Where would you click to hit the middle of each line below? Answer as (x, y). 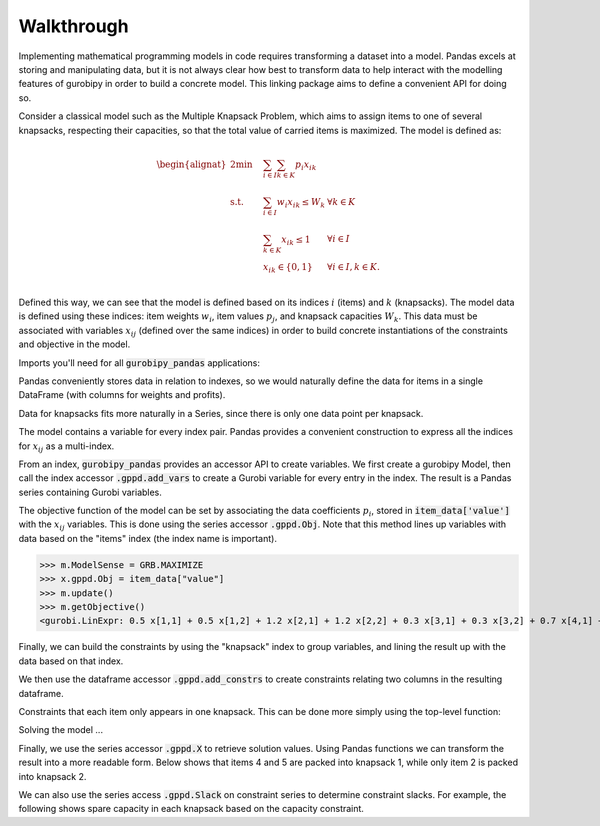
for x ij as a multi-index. (66, 447)
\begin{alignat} (191, 164)
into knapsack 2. (52, 776)
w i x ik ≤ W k (301, 203)
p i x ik (306, 165)
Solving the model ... (61, 730)
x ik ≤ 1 (296, 240)
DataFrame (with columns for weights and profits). (122, 395)
